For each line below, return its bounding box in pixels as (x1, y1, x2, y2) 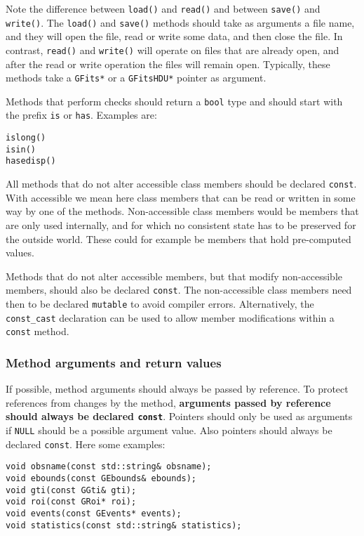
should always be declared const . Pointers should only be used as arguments (6, 409, 353, 424)
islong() (6, 133, 46, 143)
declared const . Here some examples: (6, 436, 166, 451)
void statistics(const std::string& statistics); (6, 520, 242, 530)
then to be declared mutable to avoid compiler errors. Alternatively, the (6, 296, 314, 311)
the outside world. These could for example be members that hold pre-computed (6, 231, 351, 246)
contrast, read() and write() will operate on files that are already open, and (6, 42, 339, 57)
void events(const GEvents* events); (6, 508, 182, 518)
